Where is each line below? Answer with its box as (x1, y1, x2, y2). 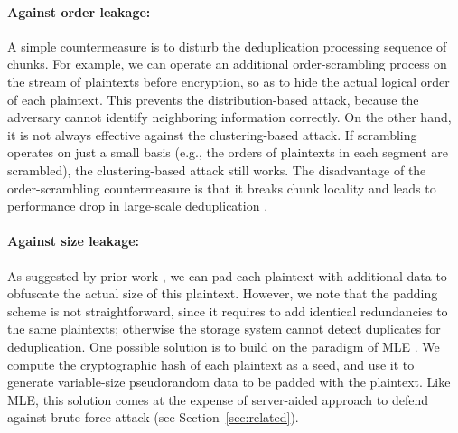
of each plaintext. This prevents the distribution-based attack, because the (7, 89, 419, 108)
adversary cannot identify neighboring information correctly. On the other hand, (7, 108, 452, 127)
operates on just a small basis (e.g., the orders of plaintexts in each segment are (7, 143, 448, 162)
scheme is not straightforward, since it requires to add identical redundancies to (7, 301, 448, 320)
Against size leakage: (7, 231, 140, 250)
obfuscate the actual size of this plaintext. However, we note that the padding (7, 284, 438, 303)
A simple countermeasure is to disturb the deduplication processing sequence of (7, 36, 447, 55)
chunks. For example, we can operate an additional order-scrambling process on (7, 54, 447, 73)
